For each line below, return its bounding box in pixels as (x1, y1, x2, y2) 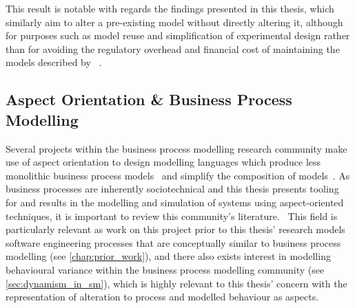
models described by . (6, 55, 102, 69)
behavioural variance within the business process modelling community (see (6, 262, 325, 276)
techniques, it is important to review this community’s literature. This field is (6, 208, 338, 223)
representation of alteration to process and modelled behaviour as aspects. (6, 289, 319, 304)
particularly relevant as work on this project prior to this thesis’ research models (6, 222, 345, 236)
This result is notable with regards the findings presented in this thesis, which (6, 1, 334, 15)
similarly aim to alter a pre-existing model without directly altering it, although (6, 14, 343, 29)
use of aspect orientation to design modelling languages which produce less (6, 155, 321, 169)
